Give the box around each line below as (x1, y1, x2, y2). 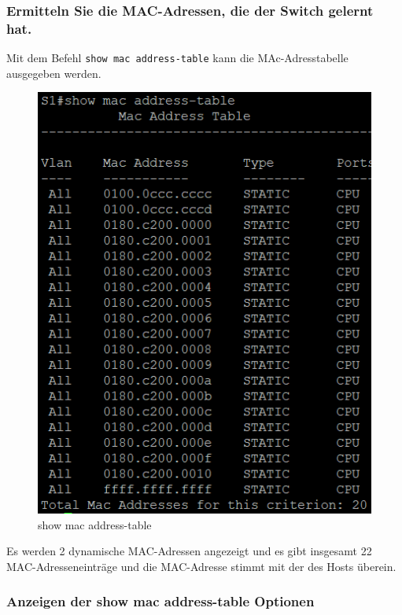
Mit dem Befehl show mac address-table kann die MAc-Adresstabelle (6, 50, 349, 66)
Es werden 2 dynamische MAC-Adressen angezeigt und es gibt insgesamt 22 (6, 543, 372, 559)
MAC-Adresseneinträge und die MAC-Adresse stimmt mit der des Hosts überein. (6, 558, 396, 574)
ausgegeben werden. (6, 64, 101, 81)
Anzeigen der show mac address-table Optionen (6, 591, 315, 611)
